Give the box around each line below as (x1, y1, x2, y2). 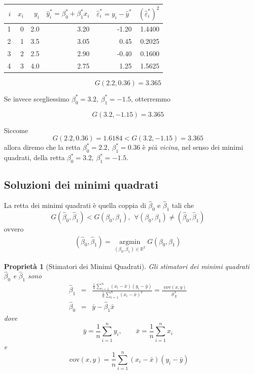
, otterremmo (131, 93, 171, 103)
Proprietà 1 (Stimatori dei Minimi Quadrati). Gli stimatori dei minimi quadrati (4, 261, 250, 271)
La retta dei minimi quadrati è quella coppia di (4, 200, 146, 210)
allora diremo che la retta (4, 142, 81, 152)
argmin (119, 238, 141, 245)
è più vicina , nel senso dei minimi (142, 142, 243, 152)
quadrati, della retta (4, 152, 65, 163)
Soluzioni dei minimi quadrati (4, 177, 159, 192)
